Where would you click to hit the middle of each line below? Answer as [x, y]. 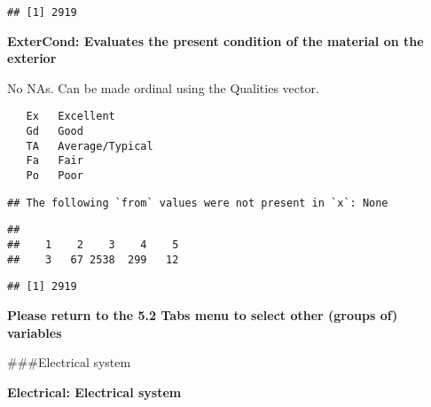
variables [35, 332]
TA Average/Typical [90, 146]
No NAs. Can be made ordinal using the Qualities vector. [163, 87]
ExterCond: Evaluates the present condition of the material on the [215, 40]
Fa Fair [55, 161]
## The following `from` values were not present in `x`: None [198, 203]
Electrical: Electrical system [94, 391]
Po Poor [55, 176]
